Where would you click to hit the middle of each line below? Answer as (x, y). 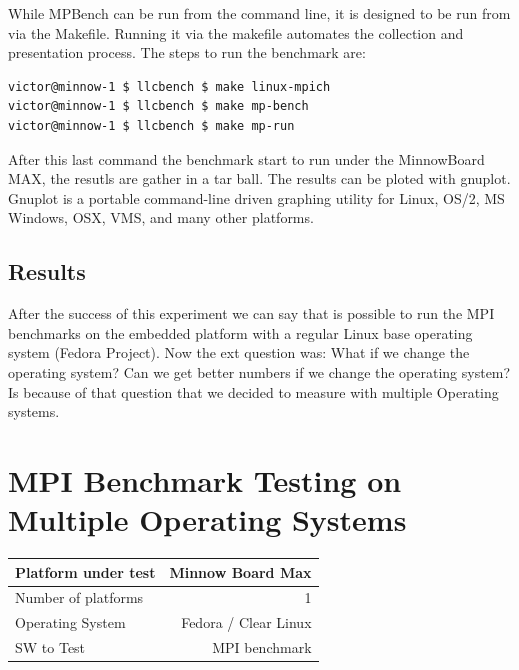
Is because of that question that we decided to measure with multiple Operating (253, 391)
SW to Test (50, 647)
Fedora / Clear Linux (246, 622)
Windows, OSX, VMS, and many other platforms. (161, 217)
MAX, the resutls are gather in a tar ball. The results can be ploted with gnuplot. (259, 178)
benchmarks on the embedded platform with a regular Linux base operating (240, 332)
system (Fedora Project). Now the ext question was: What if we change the (239, 352)
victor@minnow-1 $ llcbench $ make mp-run (151, 125)
